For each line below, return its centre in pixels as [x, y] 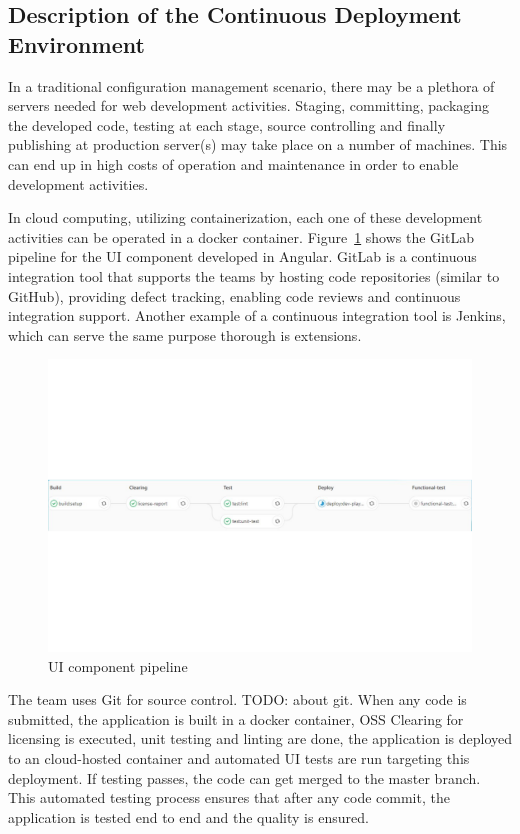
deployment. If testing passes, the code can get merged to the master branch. [244, 777]
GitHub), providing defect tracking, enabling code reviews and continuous [234, 295]
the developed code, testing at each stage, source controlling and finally [227, 124]
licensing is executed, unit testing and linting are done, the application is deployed [260, 738]
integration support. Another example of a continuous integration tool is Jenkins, [257, 315]
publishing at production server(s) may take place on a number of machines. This [258, 144]
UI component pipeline [118, 665]
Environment [76, 43]
